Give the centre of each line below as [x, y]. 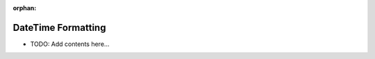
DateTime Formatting [59, 27]
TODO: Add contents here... [70, 44]
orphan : [25, 8]
